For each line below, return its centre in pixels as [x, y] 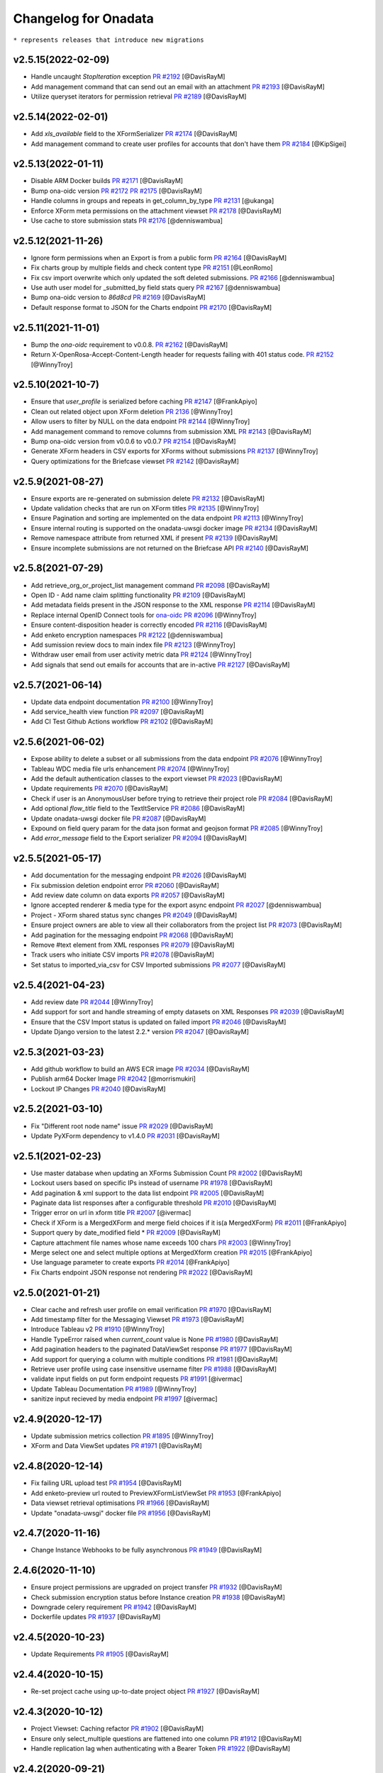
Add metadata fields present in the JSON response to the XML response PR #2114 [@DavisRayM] [173, 605]
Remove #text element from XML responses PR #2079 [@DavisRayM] [133, 945]
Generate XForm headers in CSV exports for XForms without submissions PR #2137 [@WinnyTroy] [174, 451]
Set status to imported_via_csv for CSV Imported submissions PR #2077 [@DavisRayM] [158, 965]
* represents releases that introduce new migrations [109, 40]
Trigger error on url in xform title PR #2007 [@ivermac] [111, 1213]
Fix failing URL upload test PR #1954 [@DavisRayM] [106, 1483]
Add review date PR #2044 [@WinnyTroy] [92, 1002]
